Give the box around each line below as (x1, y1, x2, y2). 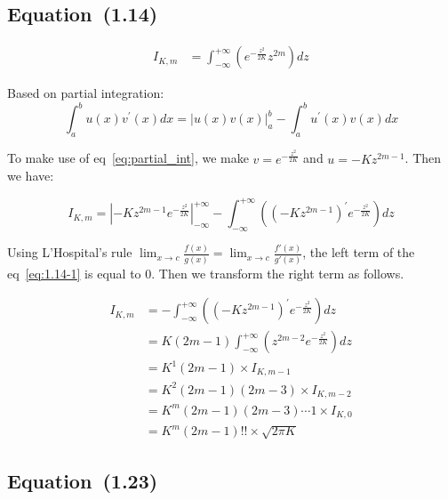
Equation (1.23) (7, 466, 158, 494)
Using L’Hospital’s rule (7, 243, 132, 262)
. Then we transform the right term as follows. (151, 263, 404, 282)
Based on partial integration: (7, 84, 164, 102)
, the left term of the (302, 243, 415, 262)
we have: (7, 166, 54, 185)
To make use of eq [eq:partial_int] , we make (7, 149, 249, 167)
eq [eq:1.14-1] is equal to (7, 263, 141, 282)
